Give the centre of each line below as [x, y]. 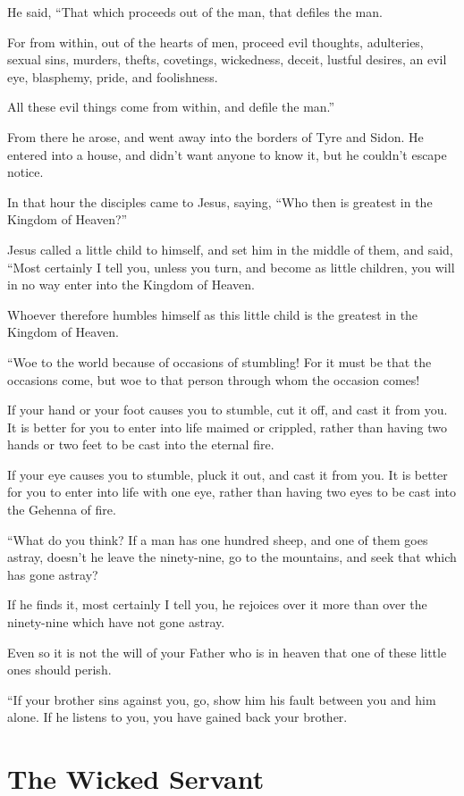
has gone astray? [53, 574]
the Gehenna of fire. [62, 510]
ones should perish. [59, 670]
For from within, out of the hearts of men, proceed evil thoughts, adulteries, [215, 42]
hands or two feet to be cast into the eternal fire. [141, 444]
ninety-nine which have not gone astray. [116, 622]
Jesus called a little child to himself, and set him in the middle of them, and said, [230, 249]
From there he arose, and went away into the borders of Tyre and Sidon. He [215, 136]
